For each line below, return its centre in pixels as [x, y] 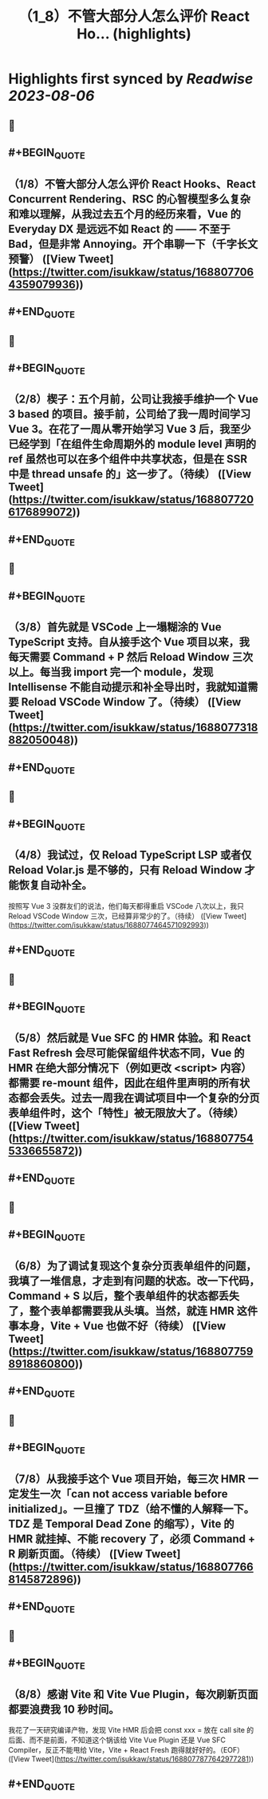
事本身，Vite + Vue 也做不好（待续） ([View [117, 1326]
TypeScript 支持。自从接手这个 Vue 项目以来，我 [129, 642]
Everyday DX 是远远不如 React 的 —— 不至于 [120, 229]
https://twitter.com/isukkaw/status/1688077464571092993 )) [110, 925]
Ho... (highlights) [134, 34]
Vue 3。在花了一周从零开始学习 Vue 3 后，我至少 [130, 429]
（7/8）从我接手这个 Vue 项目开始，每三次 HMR [127, 1479]
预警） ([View [42, 259]
